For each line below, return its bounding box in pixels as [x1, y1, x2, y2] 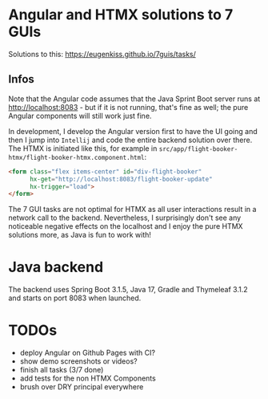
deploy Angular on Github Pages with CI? [19, 348, 156, 358]
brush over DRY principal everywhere [19, 382, 144, 392]
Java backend [8, 259, 104, 276]
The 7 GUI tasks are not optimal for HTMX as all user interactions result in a [8, 205, 257, 214]
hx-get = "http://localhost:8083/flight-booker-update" [29, 175, 214, 183]
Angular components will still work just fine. [8, 111, 152, 120]
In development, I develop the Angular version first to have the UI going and [8, 126, 258, 136]
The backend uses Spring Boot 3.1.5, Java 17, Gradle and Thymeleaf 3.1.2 [8, 285, 248, 295]
